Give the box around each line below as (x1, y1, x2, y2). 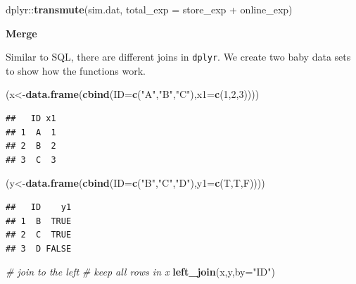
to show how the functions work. (6, 63, 146, 78)
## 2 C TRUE (6, 230, 72, 240)
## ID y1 (6, 202, 72, 212)
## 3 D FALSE (6, 243, 72, 254)
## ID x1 (6, 113, 56, 124)
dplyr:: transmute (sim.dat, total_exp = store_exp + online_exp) (6, 2, 293, 16)
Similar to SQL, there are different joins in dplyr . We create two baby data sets (6, 49, 351, 64)
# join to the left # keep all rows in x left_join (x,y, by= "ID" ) (6, 264, 275, 279)
